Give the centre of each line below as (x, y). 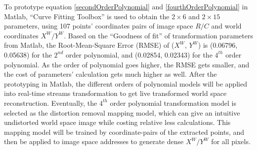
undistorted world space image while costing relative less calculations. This (117, 122)
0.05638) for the (28, 54)
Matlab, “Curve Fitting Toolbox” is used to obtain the (87, 16)
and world (226, 26)
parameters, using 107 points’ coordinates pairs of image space (99, 26)
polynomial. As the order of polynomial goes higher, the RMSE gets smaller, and (127, 64)
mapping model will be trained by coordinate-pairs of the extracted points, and (124, 132)
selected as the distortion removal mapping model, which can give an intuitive (122, 112)
